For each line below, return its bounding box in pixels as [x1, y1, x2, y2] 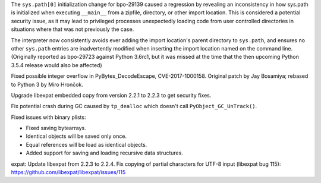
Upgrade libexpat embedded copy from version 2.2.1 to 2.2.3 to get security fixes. [11, 91, 212, 99]
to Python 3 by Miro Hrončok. [11, 81, 83, 88]
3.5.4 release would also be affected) [11, 61, 102, 68]
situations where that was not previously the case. [11, 26, 134, 33]
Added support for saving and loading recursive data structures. [26, 149, 184, 157]
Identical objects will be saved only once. [26, 132, 127, 140]
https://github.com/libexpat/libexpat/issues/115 [11, 169, 126, 176]
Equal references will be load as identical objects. [26, 141, 147, 148]
